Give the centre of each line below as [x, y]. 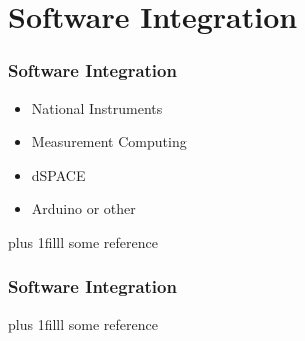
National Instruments [97, 107]
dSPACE [58, 174]
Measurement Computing [109, 141]
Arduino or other [83, 208]
